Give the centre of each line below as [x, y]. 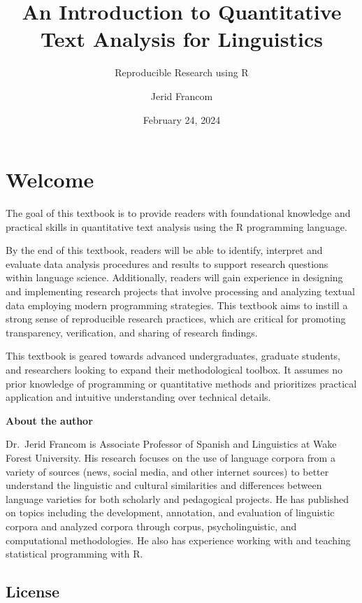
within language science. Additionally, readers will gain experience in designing [174, 277]
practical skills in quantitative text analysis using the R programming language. [176, 226]
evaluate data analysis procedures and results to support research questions [167, 263]
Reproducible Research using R [182, 72]
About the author [49, 420]
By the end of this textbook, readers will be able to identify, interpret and [164, 250]
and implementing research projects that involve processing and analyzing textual [180, 291]
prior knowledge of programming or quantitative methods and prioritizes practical [181, 383]
